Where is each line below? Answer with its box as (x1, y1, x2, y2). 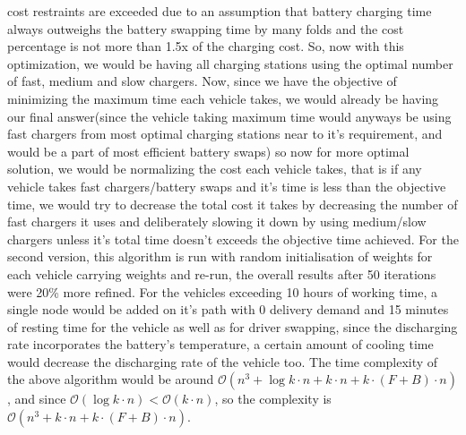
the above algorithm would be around (7, 370, 214, 388)
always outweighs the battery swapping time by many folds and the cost (7, 19, 404, 38)
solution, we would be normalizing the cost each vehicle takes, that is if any (7, 159, 422, 178)
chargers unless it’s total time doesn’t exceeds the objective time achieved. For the (7, 229, 459, 248)
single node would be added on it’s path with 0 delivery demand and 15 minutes (7, 300, 449, 319)
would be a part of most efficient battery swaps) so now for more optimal (7, 141, 410, 160)
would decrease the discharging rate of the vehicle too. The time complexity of (7, 352, 438, 371)
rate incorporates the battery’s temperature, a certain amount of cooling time (7, 335, 434, 354)
